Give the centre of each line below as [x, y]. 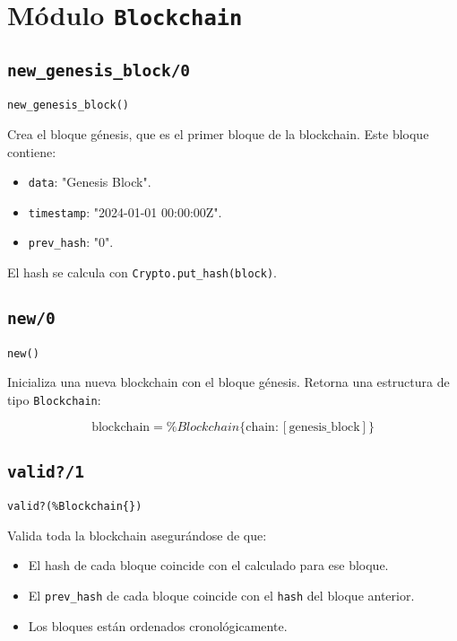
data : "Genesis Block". [90, 182]
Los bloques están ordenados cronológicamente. [158, 625]
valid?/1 [46, 471]
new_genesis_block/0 [99, 70]
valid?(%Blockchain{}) [75, 507]
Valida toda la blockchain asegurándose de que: [137, 535]
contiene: [32, 151]
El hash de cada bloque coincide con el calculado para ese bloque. [208, 565]
